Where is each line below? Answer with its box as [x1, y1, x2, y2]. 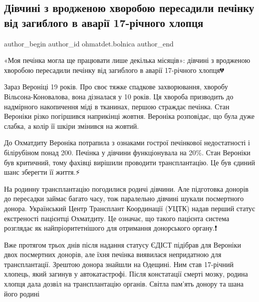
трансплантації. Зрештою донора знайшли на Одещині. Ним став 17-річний [4, 259, 234, 269]
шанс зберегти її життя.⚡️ [4, 167, 80, 177]
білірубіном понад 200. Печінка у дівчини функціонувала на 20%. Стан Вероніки [4, 147, 251, 157]
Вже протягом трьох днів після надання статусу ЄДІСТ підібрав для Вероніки [4, 239, 242, 250]
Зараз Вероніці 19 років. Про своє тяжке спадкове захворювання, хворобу [4, 81, 228, 92]
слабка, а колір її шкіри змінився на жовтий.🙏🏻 [4, 120, 143, 131]
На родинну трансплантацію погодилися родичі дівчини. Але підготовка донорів [4, 183, 249, 194]
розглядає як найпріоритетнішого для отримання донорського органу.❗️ [4, 223, 217, 233]
